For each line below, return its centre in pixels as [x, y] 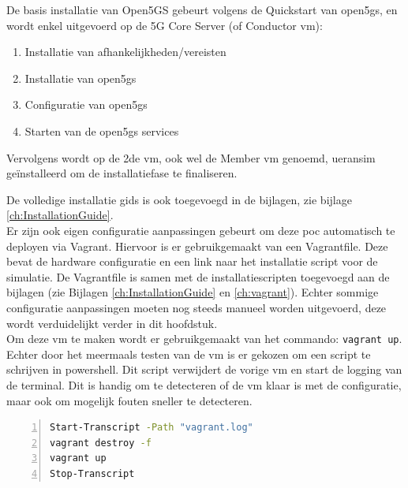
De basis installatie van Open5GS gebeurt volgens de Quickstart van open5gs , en [202, 9]
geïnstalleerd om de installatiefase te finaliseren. [122, 173]
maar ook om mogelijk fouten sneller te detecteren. [129, 400]
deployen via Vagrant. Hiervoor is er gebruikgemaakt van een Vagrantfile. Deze [197, 246]
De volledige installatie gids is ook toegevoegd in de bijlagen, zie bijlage [179, 199]
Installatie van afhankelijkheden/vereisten [125, 52]
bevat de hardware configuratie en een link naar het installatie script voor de [192, 261]
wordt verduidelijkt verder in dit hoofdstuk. [112, 323]
